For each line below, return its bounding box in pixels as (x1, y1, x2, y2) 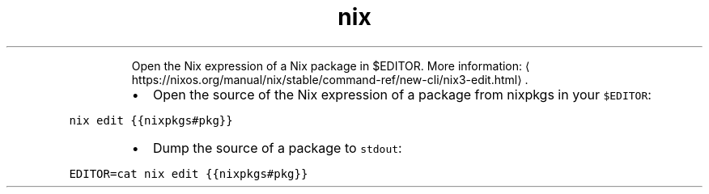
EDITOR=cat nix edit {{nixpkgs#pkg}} (69, 167, 308, 180)
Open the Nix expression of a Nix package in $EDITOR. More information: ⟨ (131, 58, 530, 73)
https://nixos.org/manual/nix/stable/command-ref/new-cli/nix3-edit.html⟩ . (131, 72, 529, 86)
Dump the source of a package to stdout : (152, 139, 402, 156)
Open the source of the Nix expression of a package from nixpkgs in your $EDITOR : (152, 86, 652, 103)
